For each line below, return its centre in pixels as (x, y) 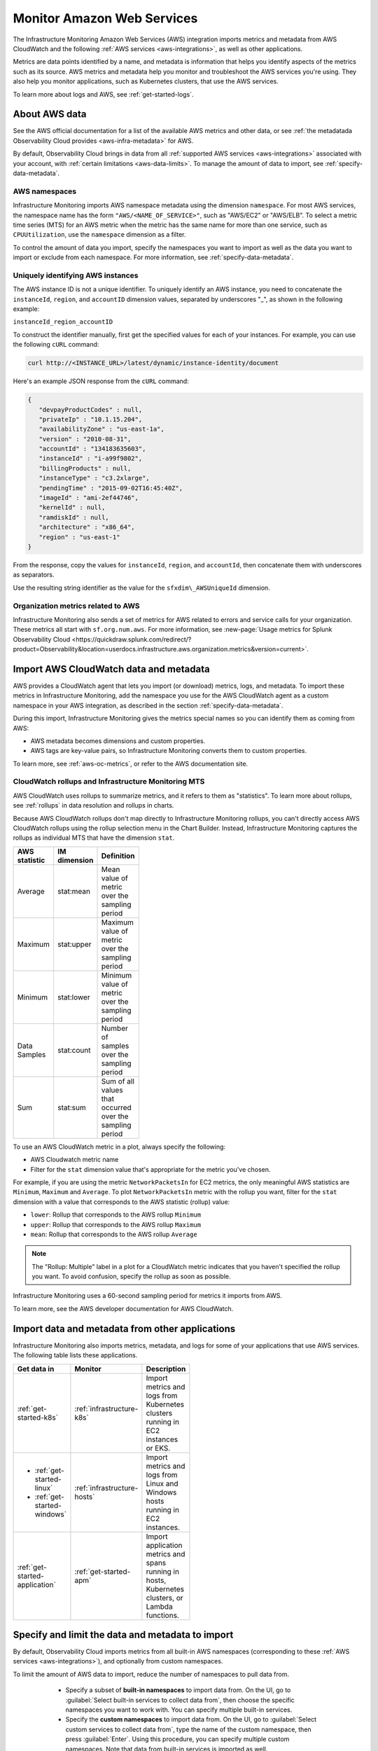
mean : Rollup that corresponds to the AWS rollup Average (114, 1234)
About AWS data (50, 115)
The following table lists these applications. (75, 1355)
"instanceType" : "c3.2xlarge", (94, 478)
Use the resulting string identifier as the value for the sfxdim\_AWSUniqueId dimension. (142, 588)
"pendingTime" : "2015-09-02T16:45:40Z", (111, 488)
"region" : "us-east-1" (79, 537)
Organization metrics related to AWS (76, 606)
